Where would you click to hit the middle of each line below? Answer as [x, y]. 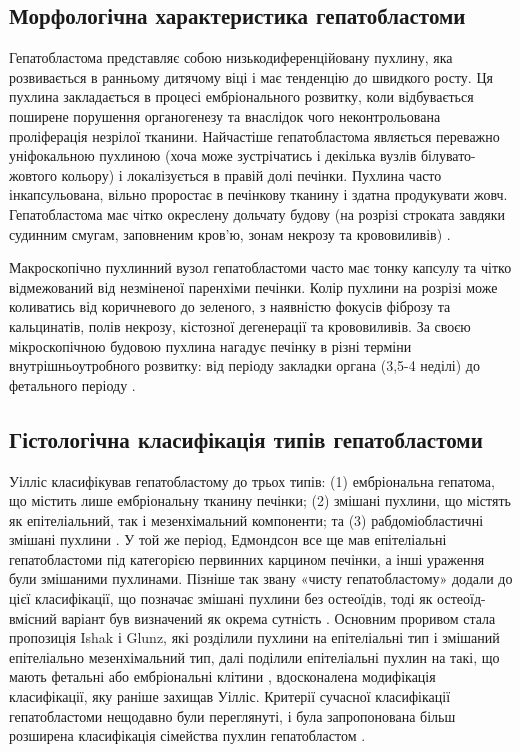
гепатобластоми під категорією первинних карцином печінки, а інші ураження [247, 558]
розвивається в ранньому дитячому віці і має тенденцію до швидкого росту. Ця [251, 76]
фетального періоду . [72, 384]
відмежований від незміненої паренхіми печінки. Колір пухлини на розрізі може [253, 286]
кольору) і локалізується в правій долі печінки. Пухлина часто [251, 174]
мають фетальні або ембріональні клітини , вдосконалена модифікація [222, 676]
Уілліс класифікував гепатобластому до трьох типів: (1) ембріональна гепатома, [252, 480]
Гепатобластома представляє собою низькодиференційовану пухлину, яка [231, 57]
